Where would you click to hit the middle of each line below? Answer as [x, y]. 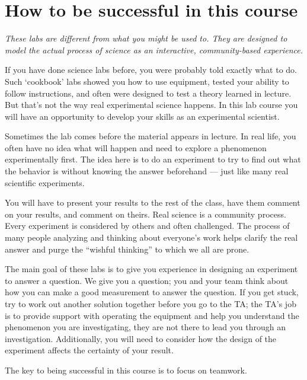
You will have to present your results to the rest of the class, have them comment [153, 202]
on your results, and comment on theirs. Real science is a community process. [145, 214]
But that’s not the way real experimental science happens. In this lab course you [151, 105]
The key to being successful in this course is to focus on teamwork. [126, 370]
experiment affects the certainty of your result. [89, 350]
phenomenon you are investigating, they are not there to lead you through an [145, 327]
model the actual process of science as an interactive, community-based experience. [154, 50]
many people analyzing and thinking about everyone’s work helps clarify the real [151, 237]
